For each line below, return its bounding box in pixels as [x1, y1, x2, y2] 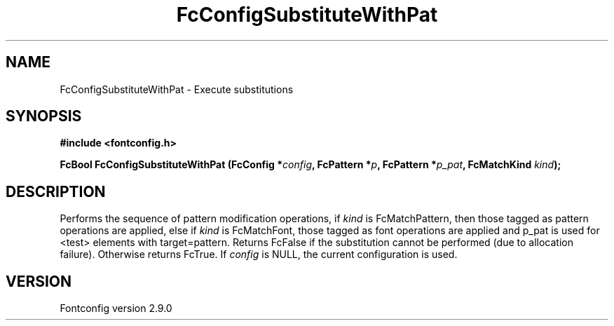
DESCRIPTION [6, 182, 106, 201]
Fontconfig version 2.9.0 [60, 302, 172, 315]
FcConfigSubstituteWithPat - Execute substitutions [60, 83, 294, 95]
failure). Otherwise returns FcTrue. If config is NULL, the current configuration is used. [60, 248, 458, 261]
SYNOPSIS [6, 107, 82, 125]
